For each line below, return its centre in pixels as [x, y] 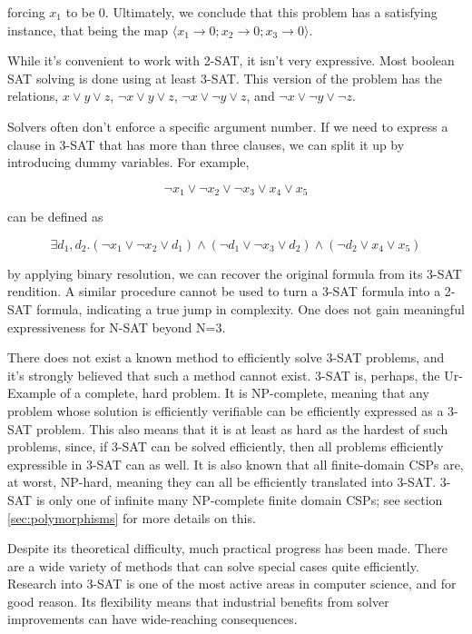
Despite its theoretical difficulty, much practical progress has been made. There [227, 548]
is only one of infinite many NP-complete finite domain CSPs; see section [239, 499]
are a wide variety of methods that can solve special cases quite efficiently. [213, 565]
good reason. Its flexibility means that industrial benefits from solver [198, 601]
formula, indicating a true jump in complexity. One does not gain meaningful [250, 308]
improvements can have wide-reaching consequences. [152, 619]
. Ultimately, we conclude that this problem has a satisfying [271, 12]
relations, [33, 96]
